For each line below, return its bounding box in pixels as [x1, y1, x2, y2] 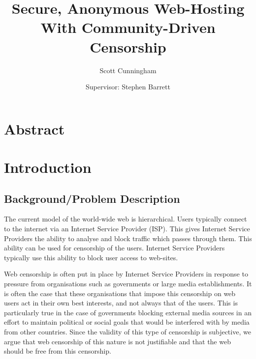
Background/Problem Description [4, 191, 180, 206]
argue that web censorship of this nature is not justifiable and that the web [4, 336, 231, 346]
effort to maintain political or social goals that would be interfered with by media [4, 317, 250, 327]
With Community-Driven [40, 17, 216, 37]
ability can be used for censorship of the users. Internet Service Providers [4, 243, 225, 253]
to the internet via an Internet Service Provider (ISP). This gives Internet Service [4, 223, 250, 234]
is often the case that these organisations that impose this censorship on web [4, 288, 236, 298]
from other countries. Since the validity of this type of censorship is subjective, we [4, 326, 251, 336]
